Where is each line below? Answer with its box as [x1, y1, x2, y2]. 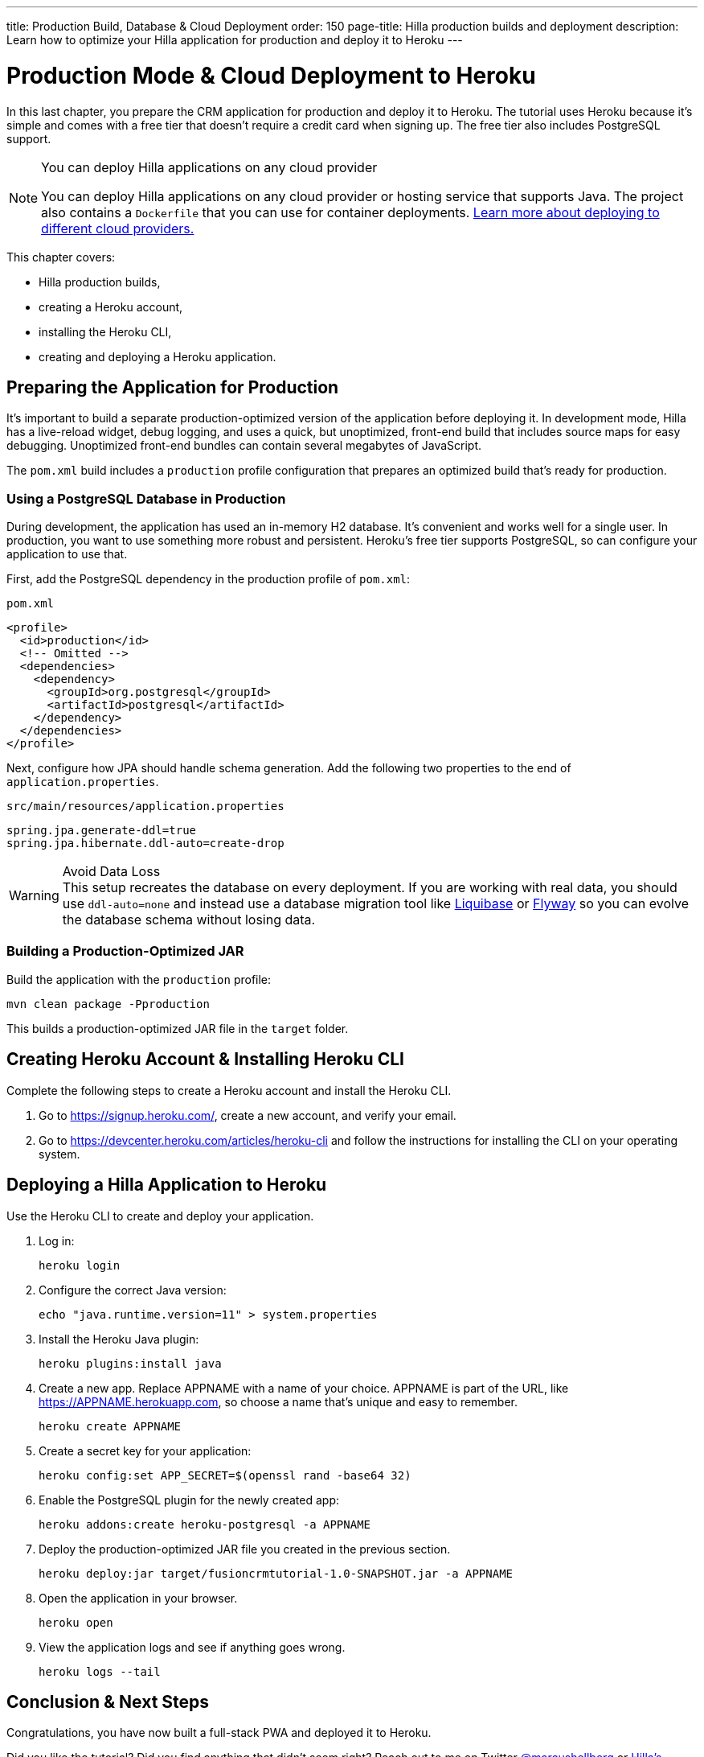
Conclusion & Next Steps [6, 1691, 210, 1712]
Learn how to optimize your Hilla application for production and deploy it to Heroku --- [6, 33, 463, 47]
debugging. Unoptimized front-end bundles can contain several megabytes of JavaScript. [6, 438, 482, 453]
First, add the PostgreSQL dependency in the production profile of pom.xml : [6, 572, 411, 586]
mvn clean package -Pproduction [6, 997, 210, 1010]
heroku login [39, 1258, 121, 1272]
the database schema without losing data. [62, 911, 316, 928]
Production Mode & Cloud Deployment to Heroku [6, 61, 536, 89]
